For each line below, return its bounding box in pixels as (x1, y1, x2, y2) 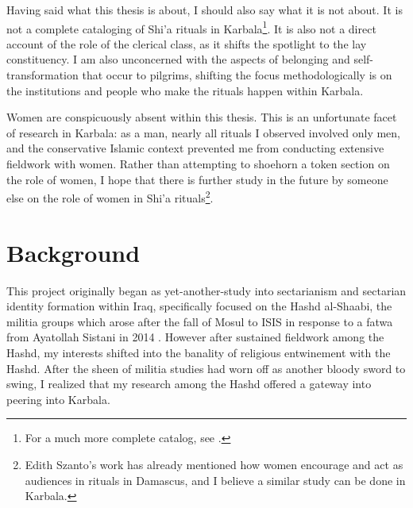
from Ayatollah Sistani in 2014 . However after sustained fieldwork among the (6, 329, 384, 345)
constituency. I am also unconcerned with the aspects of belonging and (6, 51, 350, 67)
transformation (6, 67, 79, 83)
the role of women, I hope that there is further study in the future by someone (6, 171, 388, 187)
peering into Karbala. (6, 391, 110, 407)
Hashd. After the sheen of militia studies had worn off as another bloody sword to (6, 360, 406, 376)
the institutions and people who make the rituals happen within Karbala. (6, 82, 364, 98)
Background (6, 236, 141, 268)
